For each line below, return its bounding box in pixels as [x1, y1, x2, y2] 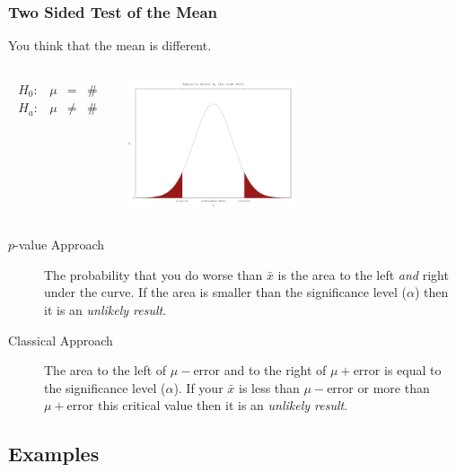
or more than [357, 378, 430, 397]
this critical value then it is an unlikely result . [97, 396, 348, 415]
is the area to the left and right [277, 265, 449, 284]
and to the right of [224, 361, 327, 380]
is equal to [384, 361, 442, 380]
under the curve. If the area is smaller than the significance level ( [44, 283, 408, 302]
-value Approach [14, 235, 105, 254]
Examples [8, 440, 100, 468]
